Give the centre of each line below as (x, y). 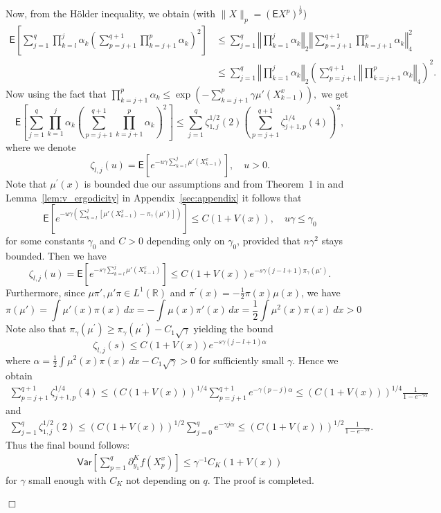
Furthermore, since (45, 292)
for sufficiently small (241, 360)
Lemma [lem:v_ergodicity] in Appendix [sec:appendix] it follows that (154, 197)
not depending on (163, 479)
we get (335, 93)
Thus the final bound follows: (68, 445)
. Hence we (315, 360)
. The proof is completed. (261, 479)
